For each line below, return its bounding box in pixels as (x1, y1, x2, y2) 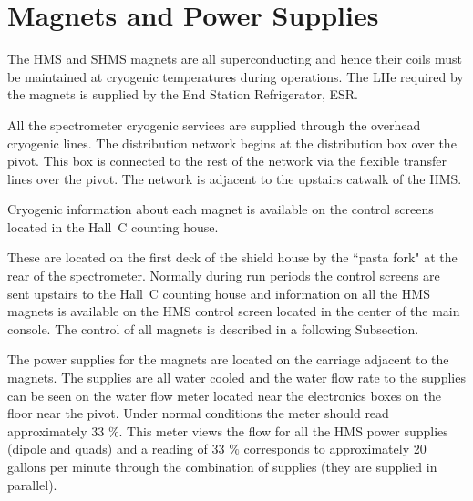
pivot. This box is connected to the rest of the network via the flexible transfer (7, 151, 447, 170)
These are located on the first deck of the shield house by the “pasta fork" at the (7, 248, 458, 267)
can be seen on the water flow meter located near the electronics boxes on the (7, 385, 441, 404)
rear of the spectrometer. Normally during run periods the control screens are (7, 266, 440, 285)
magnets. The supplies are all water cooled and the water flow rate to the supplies (7, 368, 466, 387)
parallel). (7, 475, 57, 494)
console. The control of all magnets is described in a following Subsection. (7, 319, 419, 338)
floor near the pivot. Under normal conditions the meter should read (7, 404, 389, 423)
